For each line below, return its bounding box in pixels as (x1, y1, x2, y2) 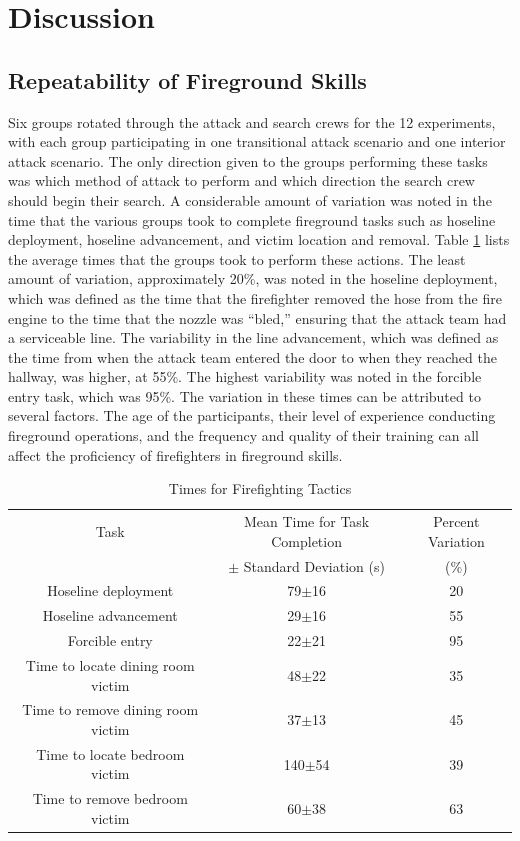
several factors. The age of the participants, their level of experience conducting (8, 405, 496, 426)
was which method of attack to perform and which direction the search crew (8, 170, 475, 191)
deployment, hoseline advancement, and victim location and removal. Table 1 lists (8, 229, 510, 250)
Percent (433, 511, 480, 532)
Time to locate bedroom (36, 743, 185, 764)
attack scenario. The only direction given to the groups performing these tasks (8, 150, 488, 171)
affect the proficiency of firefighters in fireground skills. (8, 444, 343, 465)
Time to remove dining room (22, 699, 199, 720)
